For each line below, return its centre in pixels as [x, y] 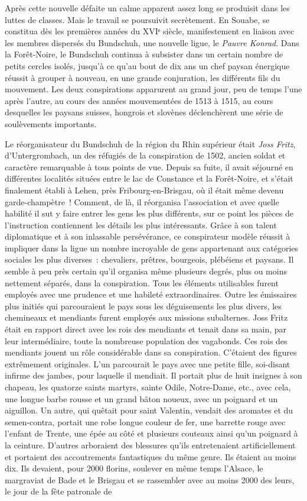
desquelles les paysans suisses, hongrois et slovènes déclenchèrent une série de [144, 112]
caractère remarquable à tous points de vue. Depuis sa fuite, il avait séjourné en [149, 167]
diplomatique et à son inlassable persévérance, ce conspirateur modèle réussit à [148, 236]
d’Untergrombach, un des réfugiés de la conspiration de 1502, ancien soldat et [145, 155]
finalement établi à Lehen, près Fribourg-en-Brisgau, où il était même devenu [144, 190]
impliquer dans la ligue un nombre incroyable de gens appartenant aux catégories [152, 248]
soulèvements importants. [51, 123]
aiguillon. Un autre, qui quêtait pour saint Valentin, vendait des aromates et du [149, 410]
